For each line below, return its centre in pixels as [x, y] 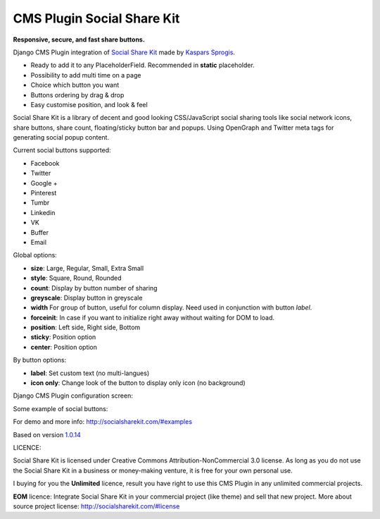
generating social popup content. [61, 138]
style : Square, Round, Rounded [76, 278]
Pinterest [44, 193]
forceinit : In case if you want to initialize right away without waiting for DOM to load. [152, 317]
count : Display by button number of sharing [94, 288]
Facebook [45, 163]
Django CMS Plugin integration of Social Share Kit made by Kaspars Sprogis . [124, 52]
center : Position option [64, 347]
